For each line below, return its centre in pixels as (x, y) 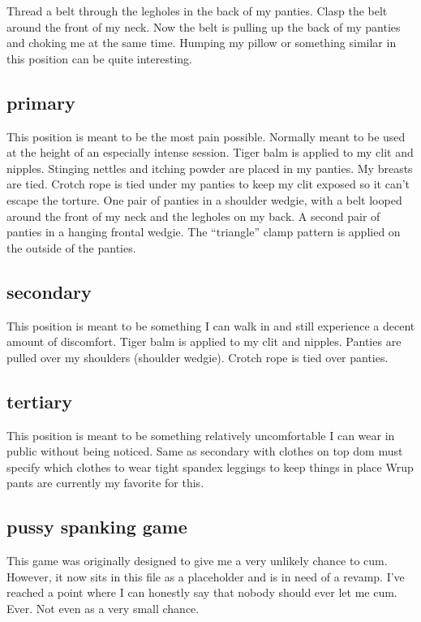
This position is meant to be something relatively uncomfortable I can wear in (201, 435)
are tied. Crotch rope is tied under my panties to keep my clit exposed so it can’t (208, 184)
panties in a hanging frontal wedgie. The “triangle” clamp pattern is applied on (204, 232)
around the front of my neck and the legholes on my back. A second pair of (193, 216)
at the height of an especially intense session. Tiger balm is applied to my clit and (210, 152)
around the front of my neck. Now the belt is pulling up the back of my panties (204, 26)
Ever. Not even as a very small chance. (103, 608)
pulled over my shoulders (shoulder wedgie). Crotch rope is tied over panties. (198, 357)
